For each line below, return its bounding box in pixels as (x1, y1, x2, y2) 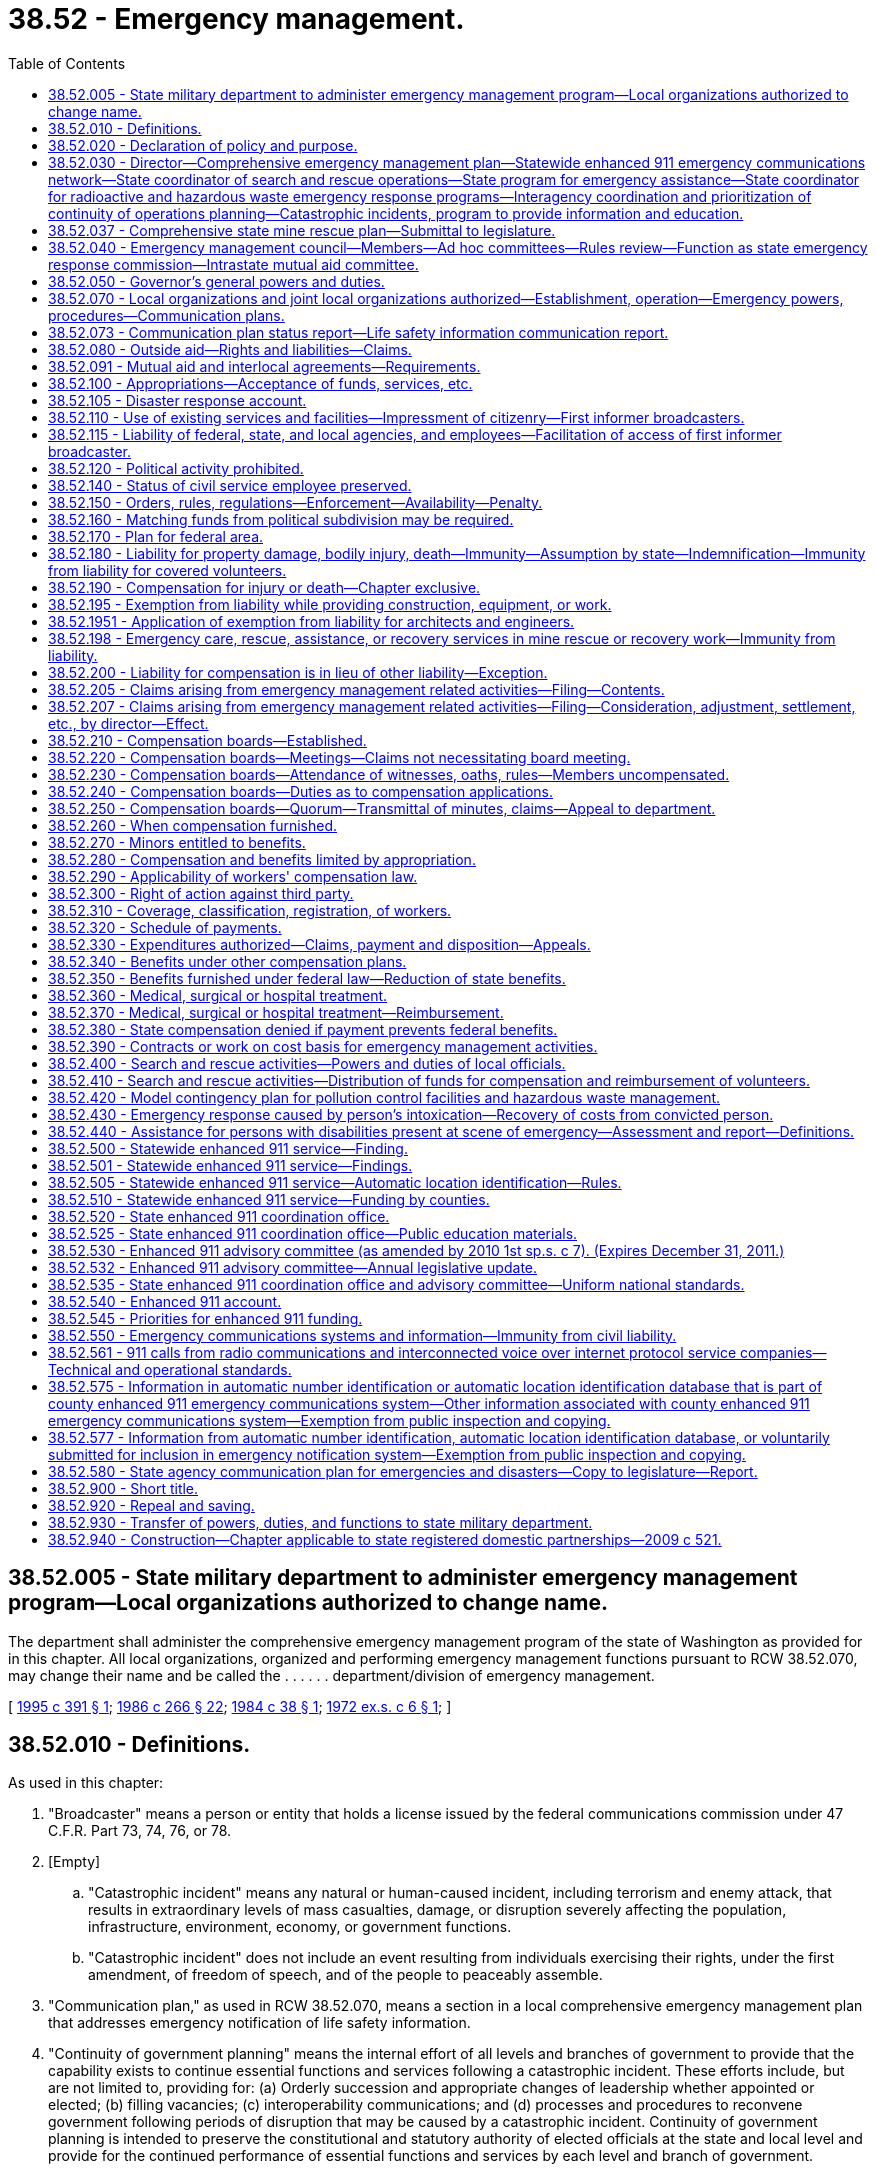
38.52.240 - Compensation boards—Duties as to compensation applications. (48, 782, 554, 800)
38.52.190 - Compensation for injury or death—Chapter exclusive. (48, 578, 481, 596)
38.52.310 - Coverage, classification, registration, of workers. (48, 901, 452, 919)
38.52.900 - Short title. (48, 1479, 199, 1497)
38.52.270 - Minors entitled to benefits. (48, 833, 306, 851)
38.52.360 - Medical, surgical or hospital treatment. (48, 986, 388, 1004)
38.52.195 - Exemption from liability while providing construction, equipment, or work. (48, 595, 612, 613)
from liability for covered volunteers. (48, 561, 287, 579)
